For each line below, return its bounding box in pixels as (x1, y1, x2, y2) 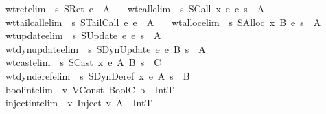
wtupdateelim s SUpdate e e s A (5, 28, 161, 43)
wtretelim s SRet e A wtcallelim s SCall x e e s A (5, 1, 265, 15)
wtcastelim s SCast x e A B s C (5, 55, 161, 69)
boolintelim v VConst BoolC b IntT (5, 82, 174, 96)
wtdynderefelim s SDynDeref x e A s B (5, 68, 190, 82)
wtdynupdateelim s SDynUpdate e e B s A (5, 41, 206, 56)
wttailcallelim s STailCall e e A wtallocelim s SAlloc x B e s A (5, 14, 321, 29)
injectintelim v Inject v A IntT (5, 95, 152, 110)
